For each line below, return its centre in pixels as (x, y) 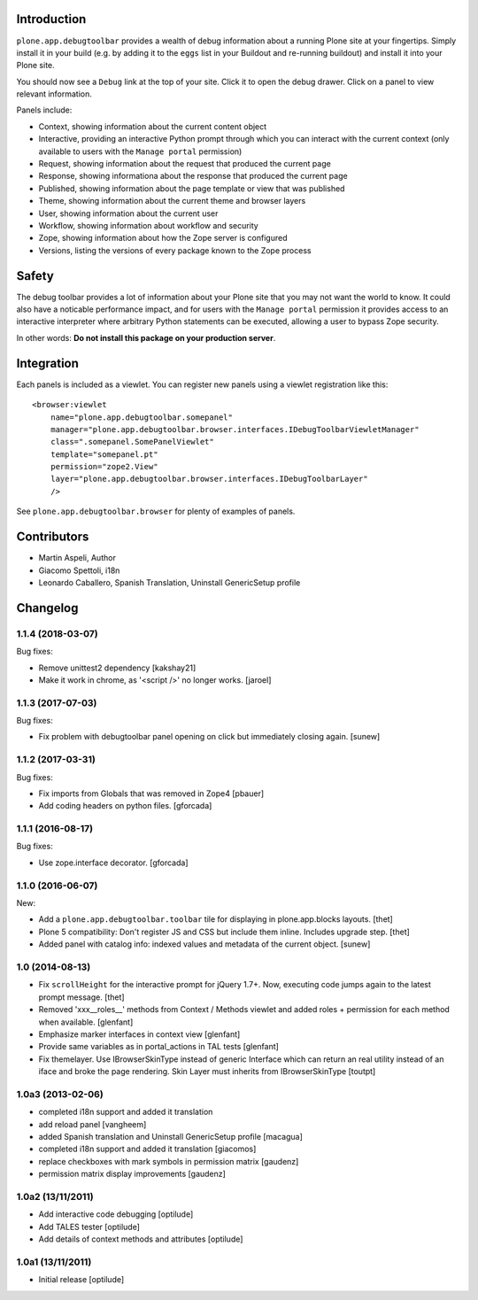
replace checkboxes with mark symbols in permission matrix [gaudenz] (169, 1161)
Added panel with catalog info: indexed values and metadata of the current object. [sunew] (204, 944)
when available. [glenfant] (86, 1022)
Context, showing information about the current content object (153, 126)
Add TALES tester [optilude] (89, 1226)
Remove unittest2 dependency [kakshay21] (117, 668)
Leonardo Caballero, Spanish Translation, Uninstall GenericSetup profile (170, 582)
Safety (35, 276)
